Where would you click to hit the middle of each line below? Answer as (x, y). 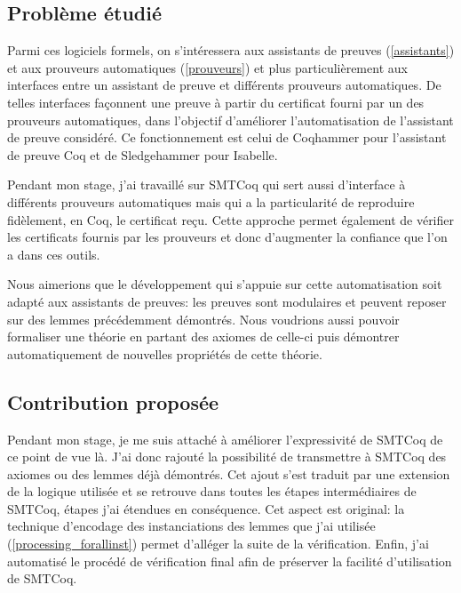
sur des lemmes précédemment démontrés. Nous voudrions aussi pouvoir (203, 319)
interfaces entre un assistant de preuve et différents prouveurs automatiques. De (224, 85)
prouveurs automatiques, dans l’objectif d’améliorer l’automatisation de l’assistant (230, 120)
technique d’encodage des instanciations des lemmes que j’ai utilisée (191, 526)
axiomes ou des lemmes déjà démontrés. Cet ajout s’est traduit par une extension (229, 473)
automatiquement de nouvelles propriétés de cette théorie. (165, 353)
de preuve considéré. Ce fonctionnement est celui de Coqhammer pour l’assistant (227, 137)
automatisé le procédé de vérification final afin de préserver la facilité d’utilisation (230, 561)
